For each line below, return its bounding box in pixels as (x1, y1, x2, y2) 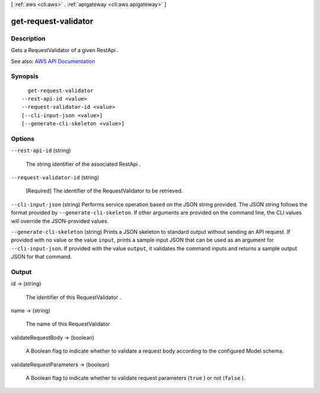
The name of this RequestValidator (25, 320, 110, 328)
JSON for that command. (11, 253, 72, 260)
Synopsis (11, 72, 39, 80)
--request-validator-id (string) (11, 173, 100, 181)
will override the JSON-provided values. (11, 217, 109, 224)
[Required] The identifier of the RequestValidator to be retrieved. (25, 187, 183, 195)
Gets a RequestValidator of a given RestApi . (11, 47, 119, 54)
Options (11, 134, 35, 143)
